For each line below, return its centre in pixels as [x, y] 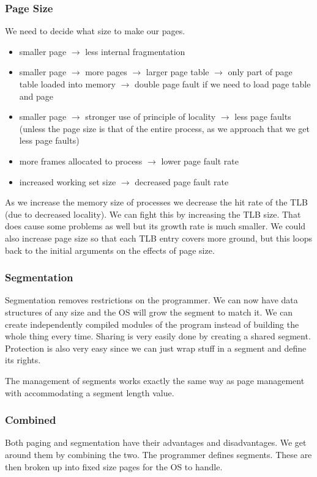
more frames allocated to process [81, 161]
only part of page [260, 72]
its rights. [23, 360]
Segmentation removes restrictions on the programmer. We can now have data [151, 300]
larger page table [177, 72]
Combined [31, 420]
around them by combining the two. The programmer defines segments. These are [158, 454]
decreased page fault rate [182, 181]
